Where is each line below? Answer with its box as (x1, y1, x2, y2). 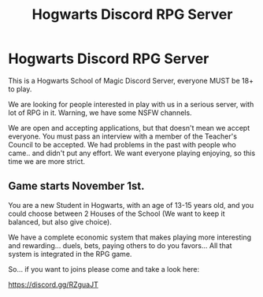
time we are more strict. (8, 156, 85, 166)
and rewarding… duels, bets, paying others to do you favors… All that (8, 240, 232, 250)
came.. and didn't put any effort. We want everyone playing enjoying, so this (8, 148, 256, 158)
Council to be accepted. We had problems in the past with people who (8, 139, 236, 149)
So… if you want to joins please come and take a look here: (8, 264, 200, 273)
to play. (8, 84, 32, 94)
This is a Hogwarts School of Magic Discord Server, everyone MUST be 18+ (8, 76, 254, 85)
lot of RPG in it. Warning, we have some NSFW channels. (8, 108, 192, 117)
